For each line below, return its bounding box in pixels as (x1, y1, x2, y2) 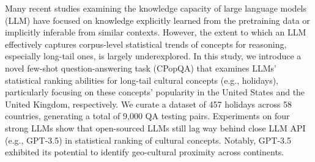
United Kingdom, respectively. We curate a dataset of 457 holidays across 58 (5, 97, 292, 110)
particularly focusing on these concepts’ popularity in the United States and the (5, 86, 305, 98)
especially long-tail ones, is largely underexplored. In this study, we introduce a (5, 50, 302, 62)
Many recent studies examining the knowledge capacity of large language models (5, 2, 307, 14)
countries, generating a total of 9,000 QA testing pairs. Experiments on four (5, 109, 290, 122)
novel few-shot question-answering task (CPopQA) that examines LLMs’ (5, 61, 277, 74)
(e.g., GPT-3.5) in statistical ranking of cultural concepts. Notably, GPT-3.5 (5, 133, 291, 146)
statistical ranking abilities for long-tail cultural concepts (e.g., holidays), (5, 73, 278, 86)
